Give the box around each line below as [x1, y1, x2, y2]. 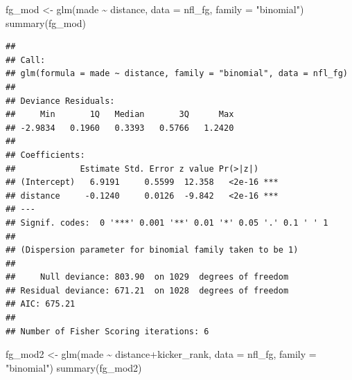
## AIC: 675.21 [6, 299, 76, 309]
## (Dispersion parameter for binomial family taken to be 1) [6, 245, 299, 255]
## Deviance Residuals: [6, 96, 115, 106]
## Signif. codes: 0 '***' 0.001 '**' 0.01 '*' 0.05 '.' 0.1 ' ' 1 [6, 217, 328, 228]
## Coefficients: [6, 150, 85, 160]
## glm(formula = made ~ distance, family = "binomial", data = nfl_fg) [6, 69, 348, 79]
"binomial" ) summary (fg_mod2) [6, 360, 142, 374]
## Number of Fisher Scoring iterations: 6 [6, 326, 209, 336]
